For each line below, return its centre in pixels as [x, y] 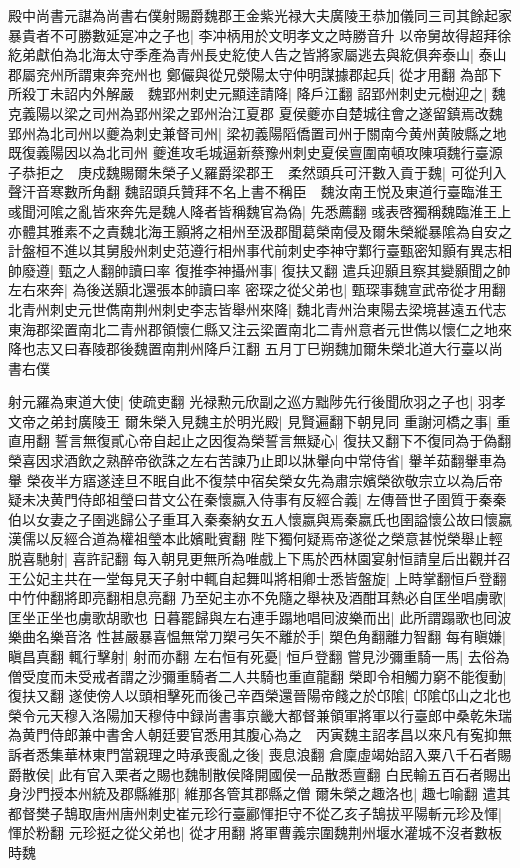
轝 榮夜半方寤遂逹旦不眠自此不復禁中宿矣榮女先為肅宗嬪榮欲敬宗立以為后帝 [255, 479]
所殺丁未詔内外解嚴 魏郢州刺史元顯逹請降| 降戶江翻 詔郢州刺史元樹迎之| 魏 [257, 93]
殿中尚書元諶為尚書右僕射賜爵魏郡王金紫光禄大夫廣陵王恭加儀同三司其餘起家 [260, 15]
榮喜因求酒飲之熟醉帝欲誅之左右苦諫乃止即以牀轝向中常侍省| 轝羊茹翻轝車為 [257, 460]
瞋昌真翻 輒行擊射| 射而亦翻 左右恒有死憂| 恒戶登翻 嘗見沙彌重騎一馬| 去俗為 [259, 656]
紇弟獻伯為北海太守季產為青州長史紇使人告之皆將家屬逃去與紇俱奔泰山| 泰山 [257, 54]
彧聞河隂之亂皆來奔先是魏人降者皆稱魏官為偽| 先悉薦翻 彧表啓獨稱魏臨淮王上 [260, 210]
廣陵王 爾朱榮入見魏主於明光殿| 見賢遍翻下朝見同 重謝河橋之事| [284, 420]
